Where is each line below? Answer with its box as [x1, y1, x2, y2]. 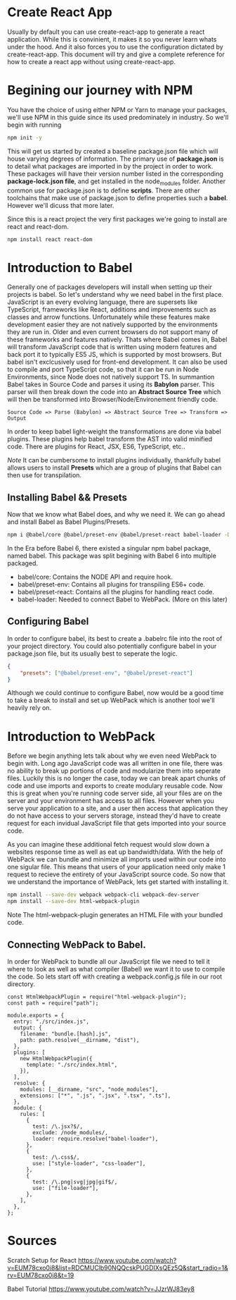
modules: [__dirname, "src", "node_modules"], [20, 1086, 159, 1093]
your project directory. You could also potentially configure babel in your [7, 642, 217, 650]
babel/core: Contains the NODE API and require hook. [17, 572, 173, 582]
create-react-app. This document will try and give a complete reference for [7, 50, 225, 59]
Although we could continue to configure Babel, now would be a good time [7, 689, 224, 697]
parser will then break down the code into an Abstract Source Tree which [7, 388, 221, 396]
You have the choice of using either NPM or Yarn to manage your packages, [7, 105, 228, 114]
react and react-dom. [7, 222, 69, 231]
